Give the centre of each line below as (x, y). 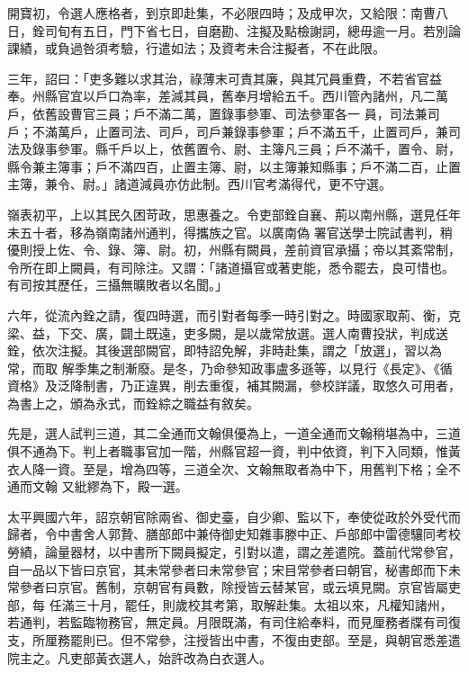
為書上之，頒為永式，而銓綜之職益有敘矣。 (133, 403)
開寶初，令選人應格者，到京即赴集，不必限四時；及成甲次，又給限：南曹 (221, 13)
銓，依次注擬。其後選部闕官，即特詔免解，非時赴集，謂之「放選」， (206, 350)
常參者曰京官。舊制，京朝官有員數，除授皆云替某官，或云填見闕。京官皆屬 (228, 587)
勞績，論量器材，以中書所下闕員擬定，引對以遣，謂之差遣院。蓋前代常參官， (234, 552)
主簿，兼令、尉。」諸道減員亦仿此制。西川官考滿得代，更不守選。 (199, 184)
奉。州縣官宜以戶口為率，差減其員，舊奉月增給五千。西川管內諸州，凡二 (221, 96)
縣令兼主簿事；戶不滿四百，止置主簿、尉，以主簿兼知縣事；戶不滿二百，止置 (234, 166)
